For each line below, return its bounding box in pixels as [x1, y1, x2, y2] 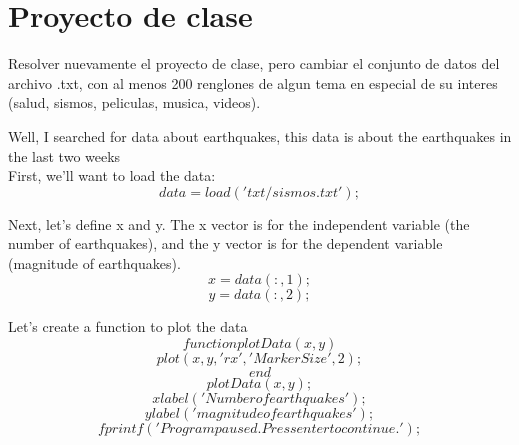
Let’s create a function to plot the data [8, 316, 248, 337]
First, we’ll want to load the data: [8, 165, 216, 186]
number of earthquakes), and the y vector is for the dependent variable [8, 233, 443, 254]
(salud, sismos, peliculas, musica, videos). [8, 92, 261, 113]
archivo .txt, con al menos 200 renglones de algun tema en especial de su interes [8, 72, 498, 93]
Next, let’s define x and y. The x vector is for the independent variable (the [8, 213, 470, 234]
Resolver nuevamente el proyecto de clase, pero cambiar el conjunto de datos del [8, 53, 500, 74]
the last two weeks [8, 145, 121, 166]
